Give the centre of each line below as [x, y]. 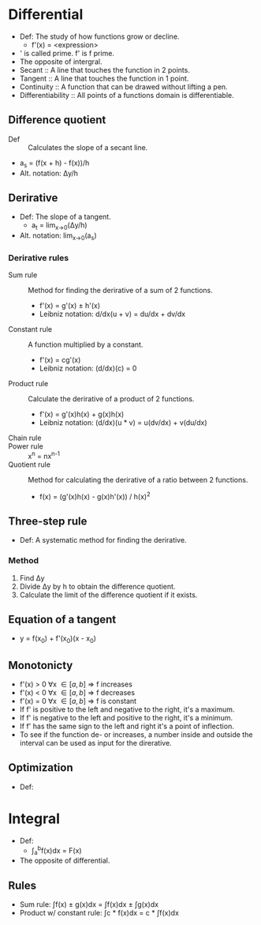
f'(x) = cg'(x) [60, 360]
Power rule [26, 446]
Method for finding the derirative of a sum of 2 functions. [120, 291]
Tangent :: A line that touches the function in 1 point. [104, 78]
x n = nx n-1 [44, 455]
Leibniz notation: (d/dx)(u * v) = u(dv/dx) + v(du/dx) [123, 423]
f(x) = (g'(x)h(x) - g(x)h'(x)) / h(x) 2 [95, 495]
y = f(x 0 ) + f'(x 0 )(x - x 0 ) [58, 639]
